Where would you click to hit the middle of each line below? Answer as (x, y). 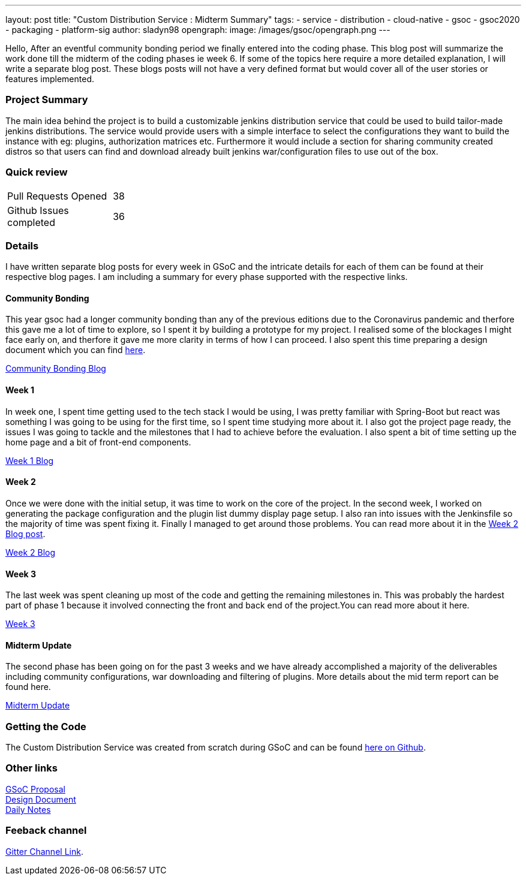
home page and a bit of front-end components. (98, 442)
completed (31, 222)
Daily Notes (28, 809)
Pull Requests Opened (57, 196)
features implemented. (50, 79)
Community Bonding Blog (56, 369)
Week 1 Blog (30, 460)
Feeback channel (46, 831)
